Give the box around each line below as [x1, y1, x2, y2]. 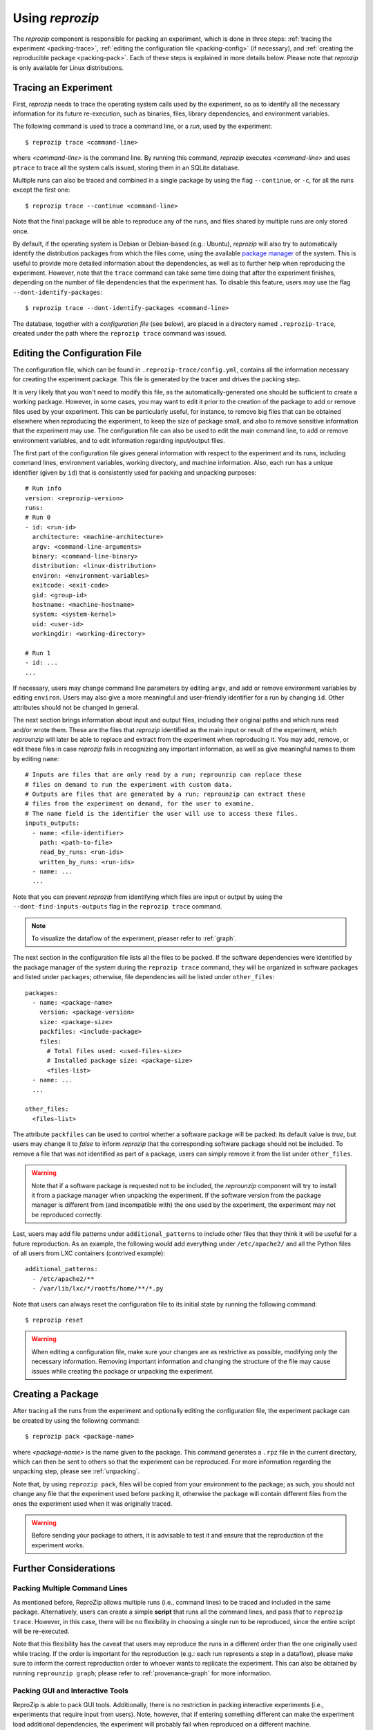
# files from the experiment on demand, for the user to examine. [25, 800, 255, 808]
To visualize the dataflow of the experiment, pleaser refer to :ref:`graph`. [31, 934, 238, 943]
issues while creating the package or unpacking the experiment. [31, 1367, 214, 1375]
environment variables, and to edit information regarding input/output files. [12, 436, 226, 444]
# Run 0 [25, 513, 51, 522]
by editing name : [12, 754, 59, 763]
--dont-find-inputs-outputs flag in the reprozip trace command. [12, 902, 222, 911]
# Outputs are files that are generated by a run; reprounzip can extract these [25, 790, 306, 798]
